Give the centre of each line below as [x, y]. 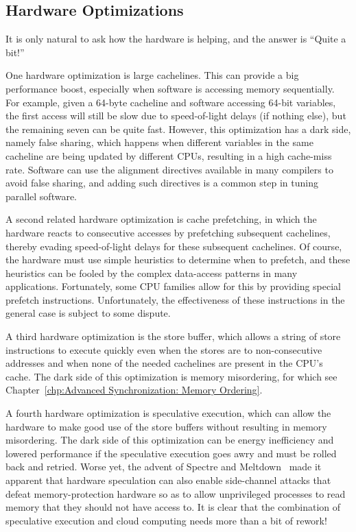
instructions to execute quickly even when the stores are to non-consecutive [164, 349]
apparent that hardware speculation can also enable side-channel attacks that [168, 480]
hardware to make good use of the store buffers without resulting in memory [166, 426]
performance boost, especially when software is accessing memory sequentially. [170, 88]
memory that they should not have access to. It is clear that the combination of [173, 507]
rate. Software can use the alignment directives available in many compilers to [169, 169]
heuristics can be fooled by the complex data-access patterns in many [152, 273]
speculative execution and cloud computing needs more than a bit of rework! [166, 520]
